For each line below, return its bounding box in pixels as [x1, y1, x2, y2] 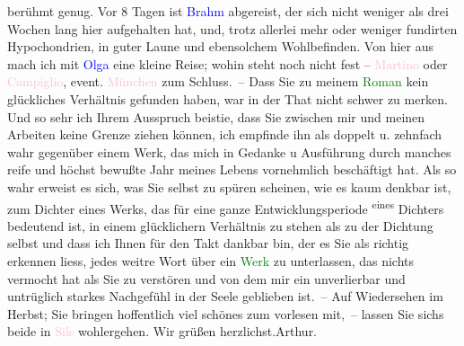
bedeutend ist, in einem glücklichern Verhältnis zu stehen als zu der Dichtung [7, 216, 433, 235]
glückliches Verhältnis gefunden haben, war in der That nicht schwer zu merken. [7, 89, 448, 108]
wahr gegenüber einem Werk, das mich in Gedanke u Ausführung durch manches [7, 142, 451, 161]
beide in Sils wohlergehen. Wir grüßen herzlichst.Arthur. [7, 322, 318, 341]
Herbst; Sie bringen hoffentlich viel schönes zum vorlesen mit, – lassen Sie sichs [7, 304, 444, 323]
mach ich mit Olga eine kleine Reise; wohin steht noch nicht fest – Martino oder [7, 54, 448, 73]
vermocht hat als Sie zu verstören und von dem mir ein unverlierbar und [7, 269, 406, 288]
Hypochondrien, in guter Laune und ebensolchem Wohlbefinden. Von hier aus [7, 37, 433, 56]
